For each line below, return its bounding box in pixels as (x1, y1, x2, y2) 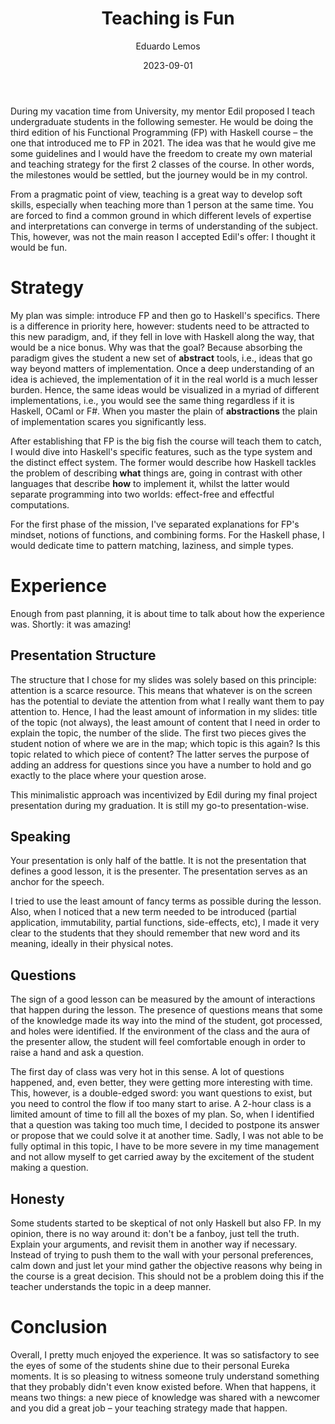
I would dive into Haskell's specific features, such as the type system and (10, 445, 313, 457)
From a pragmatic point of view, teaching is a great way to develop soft (10, 188, 303, 200)
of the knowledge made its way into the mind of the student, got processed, (10, 1015, 323, 1027)
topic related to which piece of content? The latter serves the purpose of (10, 748, 310, 760)
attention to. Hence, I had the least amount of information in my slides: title (10, 705, 318, 717)
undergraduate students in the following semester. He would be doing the (10, 115, 314, 127)
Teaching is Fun (101, 7, 235, 30)
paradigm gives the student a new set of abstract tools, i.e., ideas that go (10, 352, 313, 364)
